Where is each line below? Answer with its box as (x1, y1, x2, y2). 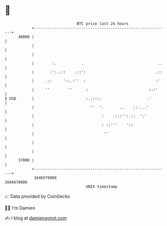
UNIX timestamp (86, 184, 118, 189)
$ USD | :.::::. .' (5, 96, 151, 101)
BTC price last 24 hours (76, 21, 129, 26)
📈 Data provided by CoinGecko (5, 193, 70, 199)
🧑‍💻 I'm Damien (5, 205, 36, 211)
